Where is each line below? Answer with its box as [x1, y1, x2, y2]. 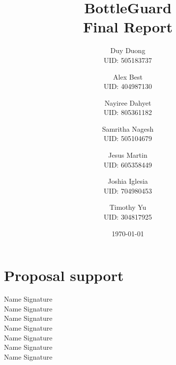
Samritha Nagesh [102, 123, 154, 134]
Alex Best [113, 71, 143, 82]
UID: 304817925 [104, 212, 152, 222]
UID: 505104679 [104, 133, 152, 143]
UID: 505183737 [104, 55, 152, 65]
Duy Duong [110, 45, 146, 56]
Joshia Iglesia [108, 176, 148, 186]
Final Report [83, 17, 173, 37]
